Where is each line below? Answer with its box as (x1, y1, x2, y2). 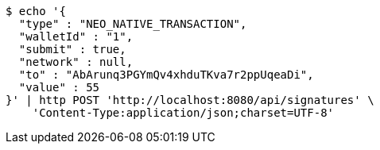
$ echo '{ (6, 5, 66, 17)
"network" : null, (18, 56, 134, 68)
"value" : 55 (18, 81, 100, 94)
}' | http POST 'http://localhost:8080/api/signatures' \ (6, 94, 374, 106)
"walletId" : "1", (18, 30, 134, 43)
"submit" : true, (18, 43, 126, 56)
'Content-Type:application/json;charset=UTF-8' (32, 106, 335, 119)
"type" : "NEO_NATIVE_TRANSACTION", (18, 17, 247, 30)
